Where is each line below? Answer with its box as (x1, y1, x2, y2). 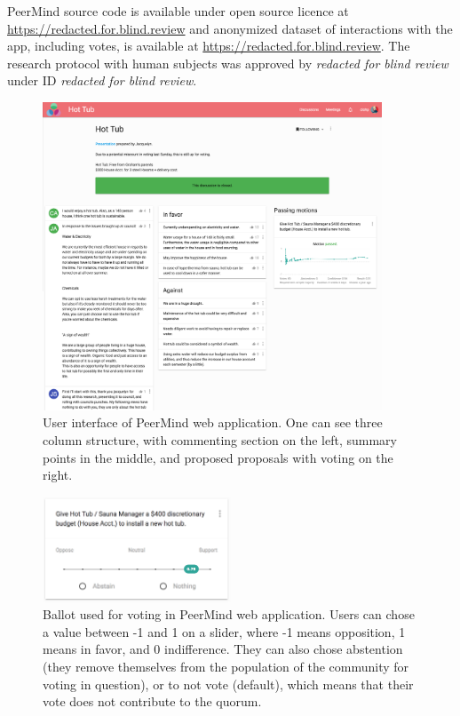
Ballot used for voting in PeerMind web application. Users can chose (43, 605, 415, 624)
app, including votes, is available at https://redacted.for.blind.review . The (7, 36, 410, 55)
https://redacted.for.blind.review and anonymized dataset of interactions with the (7, 19, 453, 37)
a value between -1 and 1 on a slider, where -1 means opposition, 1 (43, 622, 406, 640)
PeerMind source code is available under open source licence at (7, 2, 349, 20)
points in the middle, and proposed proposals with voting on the (43, 448, 393, 466)
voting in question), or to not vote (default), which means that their (43, 674, 414, 693)
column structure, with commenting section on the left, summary (43, 431, 397, 449)
